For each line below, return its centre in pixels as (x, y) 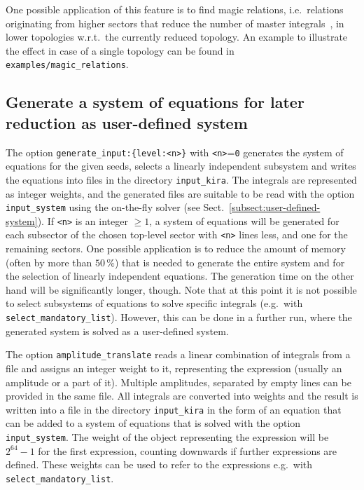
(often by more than (49, 262)
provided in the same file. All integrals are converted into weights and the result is (182, 396)
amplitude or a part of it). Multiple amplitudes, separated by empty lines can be (178, 382)
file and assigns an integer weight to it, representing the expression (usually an (174, 368)
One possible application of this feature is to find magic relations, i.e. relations (175, 9)
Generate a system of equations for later (155, 102)
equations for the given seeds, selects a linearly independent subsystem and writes (181, 166)
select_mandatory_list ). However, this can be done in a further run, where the (179, 317)
